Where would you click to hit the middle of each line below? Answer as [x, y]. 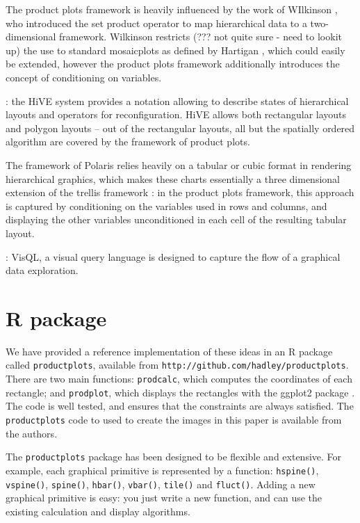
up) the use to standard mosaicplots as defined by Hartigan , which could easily [175, 50]
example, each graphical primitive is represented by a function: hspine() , [162, 470]
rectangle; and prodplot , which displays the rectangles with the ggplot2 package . [180, 392]
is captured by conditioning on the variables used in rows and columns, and [166, 206]
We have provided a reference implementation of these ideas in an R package [169, 351]
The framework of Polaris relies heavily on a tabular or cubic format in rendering [179, 164]
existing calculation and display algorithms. [98, 511]
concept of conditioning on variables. [84, 77]
